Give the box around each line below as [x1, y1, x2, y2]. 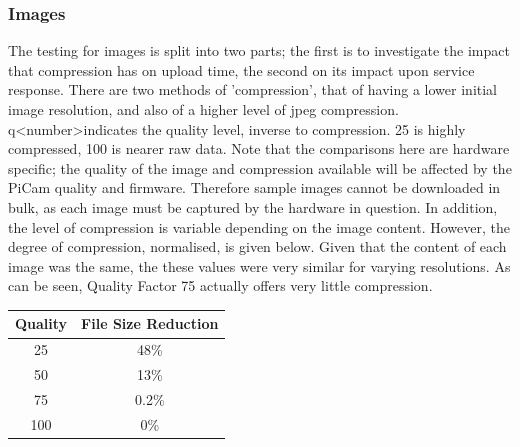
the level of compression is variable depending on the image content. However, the [8, 216, 510, 237]
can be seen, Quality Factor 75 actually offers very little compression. [8, 275, 433, 296]
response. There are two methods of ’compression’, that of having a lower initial [8, 79, 498, 100]
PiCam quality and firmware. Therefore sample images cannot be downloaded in [8, 177, 501, 198]
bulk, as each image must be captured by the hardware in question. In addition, [8, 196, 498, 217]
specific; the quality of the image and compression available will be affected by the [8, 157, 512, 178]
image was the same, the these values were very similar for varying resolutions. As [8, 255, 511, 276]
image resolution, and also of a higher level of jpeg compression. [8, 99, 399, 119]
